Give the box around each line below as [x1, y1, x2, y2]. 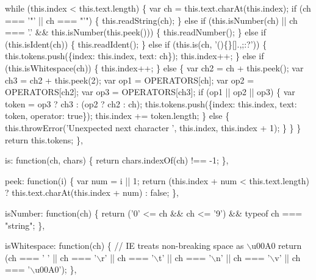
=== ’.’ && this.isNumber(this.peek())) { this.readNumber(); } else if [5, 26, 266, 38]
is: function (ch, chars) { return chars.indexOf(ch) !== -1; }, [5, 154, 229, 167]
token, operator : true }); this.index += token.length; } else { [5, 109, 230, 122]
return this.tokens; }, [5, 133, 83, 146]
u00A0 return [251, 239, 302, 252]
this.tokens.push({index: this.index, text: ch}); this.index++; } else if [5, 49, 264, 62]
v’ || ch [275, 251, 301, 264]
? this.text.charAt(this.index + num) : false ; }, [5, 186, 179, 199]
